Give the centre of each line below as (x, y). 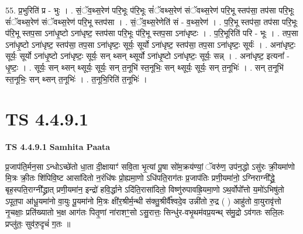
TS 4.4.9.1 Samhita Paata (58, 147)
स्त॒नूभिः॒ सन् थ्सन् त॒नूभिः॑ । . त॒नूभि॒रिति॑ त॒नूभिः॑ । (76, 78)
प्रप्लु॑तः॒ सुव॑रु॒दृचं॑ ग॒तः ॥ (38, 223)
